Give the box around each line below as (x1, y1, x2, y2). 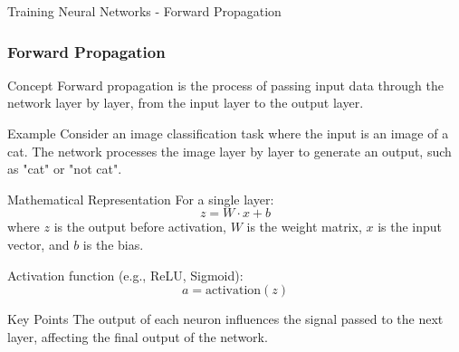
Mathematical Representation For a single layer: (7, 189, 274, 208)
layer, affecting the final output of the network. (7, 327, 268, 346)
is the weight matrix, (246, 217, 362, 236)
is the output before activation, (53, 217, 226, 236)
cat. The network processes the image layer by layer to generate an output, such (7, 141, 452, 160)
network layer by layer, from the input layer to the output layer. (7, 93, 364, 112)
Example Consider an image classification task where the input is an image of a (7, 124, 449, 142)
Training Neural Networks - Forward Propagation (7, 2, 282, 20)
